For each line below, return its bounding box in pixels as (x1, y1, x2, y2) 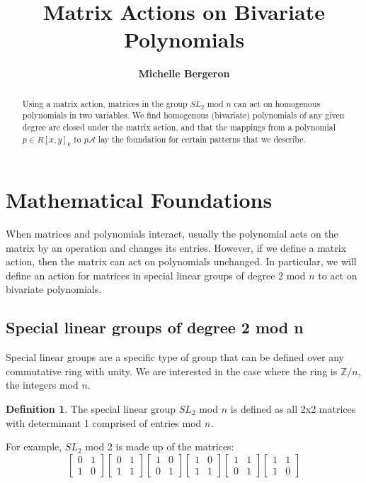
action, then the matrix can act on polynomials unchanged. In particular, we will (6, 254, 357, 269)
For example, (6, 439, 62, 454)
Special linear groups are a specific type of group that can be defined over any (6, 350, 344, 365)
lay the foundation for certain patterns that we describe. (98, 133, 306, 145)
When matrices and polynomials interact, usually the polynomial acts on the (6, 226, 338, 241)
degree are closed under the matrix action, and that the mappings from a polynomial (22, 121, 336, 133)
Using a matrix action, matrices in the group (22, 97, 188, 109)
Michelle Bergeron (138, 66, 230, 81)
